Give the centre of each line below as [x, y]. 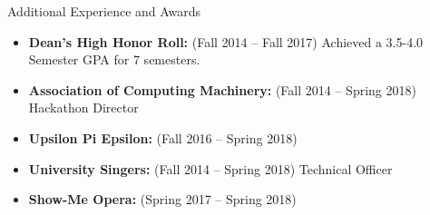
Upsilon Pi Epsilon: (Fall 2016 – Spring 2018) [163, 137]
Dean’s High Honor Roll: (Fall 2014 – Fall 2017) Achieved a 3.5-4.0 [226, 41]
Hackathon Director [83, 107]
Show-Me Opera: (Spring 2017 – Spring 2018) [162, 199]
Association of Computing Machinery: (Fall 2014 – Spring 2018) [222, 89]
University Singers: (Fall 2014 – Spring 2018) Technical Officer [210, 168]
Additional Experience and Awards [104, 11]
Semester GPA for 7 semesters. [114, 59]
